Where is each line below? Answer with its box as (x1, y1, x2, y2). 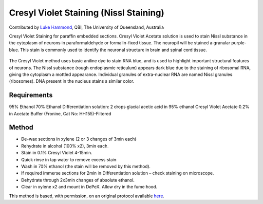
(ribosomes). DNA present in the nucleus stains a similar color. (9, 78, 134, 84)
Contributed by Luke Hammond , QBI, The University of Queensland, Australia (9, 24, 164, 30)
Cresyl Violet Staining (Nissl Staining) (9, 7, 165, 18)
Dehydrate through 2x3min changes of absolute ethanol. (21, 177, 135, 183)
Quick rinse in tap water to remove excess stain (21, 156, 116, 163)
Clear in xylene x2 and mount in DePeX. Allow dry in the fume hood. (21, 184, 158, 190)
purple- (231, 40, 247, 46)
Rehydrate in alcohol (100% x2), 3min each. (21, 143, 109, 148)
